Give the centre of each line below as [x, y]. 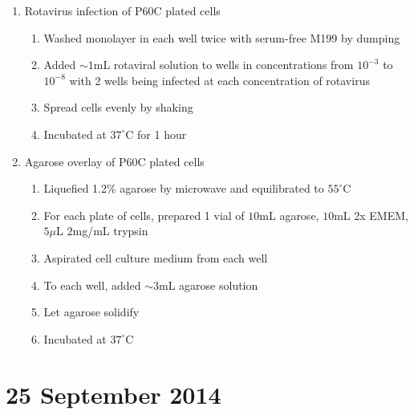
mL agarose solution [209, 285]
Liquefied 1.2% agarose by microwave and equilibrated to [184, 188]
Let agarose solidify [91, 312]
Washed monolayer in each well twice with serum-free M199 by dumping [222, 37]
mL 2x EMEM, [371, 215]
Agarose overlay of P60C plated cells [114, 161]
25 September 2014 [114, 394]
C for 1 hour [156, 134]
